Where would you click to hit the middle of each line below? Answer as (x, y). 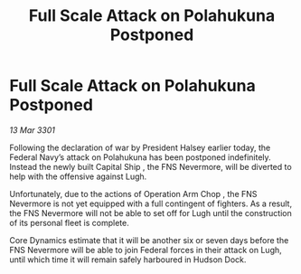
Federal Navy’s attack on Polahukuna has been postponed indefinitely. (140, 157)
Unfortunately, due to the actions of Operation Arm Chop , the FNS (133, 194)
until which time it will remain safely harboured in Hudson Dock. (128, 260)
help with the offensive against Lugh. (78, 176)
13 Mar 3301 (33, 130)
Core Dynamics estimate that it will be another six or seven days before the (149, 240)
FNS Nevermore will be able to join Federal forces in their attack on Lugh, (146, 250)
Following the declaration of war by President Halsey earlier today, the (140, 147)
